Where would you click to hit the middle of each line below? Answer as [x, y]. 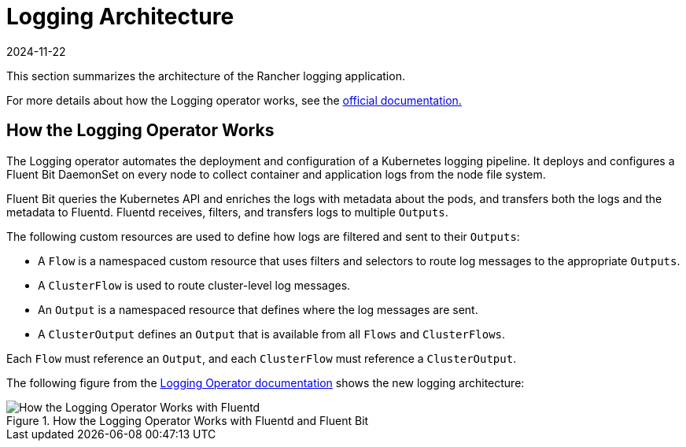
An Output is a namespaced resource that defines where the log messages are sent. [258, 309]
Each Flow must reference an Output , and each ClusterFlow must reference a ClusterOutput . [262, 358]
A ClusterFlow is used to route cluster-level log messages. [194, 285]
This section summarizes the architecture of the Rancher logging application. [206, 76]
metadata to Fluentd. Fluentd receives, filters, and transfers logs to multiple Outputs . [227, 212]
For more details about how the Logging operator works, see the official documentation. [234, 100]
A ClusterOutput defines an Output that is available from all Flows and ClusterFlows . [272, 334]
